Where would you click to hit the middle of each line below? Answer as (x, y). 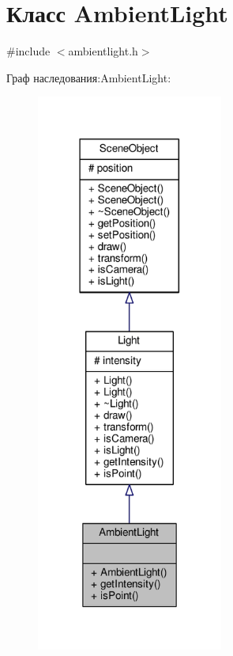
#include (28, 51)
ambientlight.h (103, 51)
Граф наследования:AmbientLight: (89, 77)
